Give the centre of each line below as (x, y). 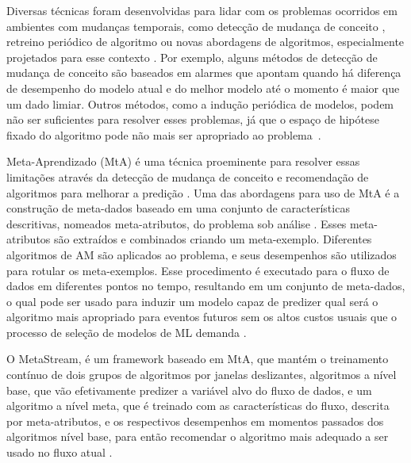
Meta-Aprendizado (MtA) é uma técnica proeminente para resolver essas (183, 161)
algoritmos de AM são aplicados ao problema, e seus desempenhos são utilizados (202, 254)
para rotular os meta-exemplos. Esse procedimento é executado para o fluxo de (198, 270)
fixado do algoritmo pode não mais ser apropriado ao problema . (164, 134)
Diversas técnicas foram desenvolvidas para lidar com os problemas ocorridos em (202, 10)
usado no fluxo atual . (60, 452)
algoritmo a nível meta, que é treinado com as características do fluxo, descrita (198, 406)
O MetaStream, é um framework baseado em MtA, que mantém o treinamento (198, 359)
